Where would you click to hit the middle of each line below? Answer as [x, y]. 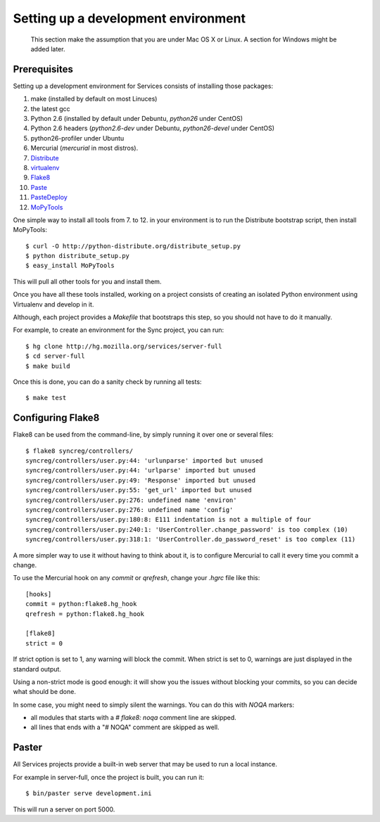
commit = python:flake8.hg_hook [81, 604]
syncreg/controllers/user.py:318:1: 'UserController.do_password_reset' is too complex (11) [191, 539]
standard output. [37, 669]
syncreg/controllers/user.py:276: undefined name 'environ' [131, 500]
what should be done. [45, 692]
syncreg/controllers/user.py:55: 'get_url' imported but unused [139, 490]
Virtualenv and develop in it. [53, 304]
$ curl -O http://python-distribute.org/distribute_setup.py [133, 246]
